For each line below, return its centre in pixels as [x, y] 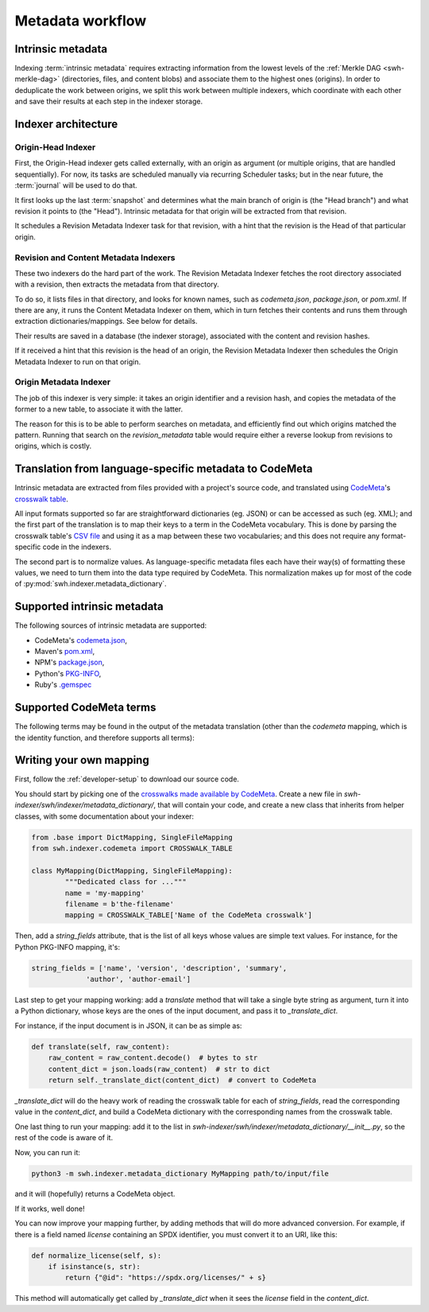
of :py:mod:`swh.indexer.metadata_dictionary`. [91, 584]
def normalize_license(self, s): [97, 1256]
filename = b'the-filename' [120, 904]
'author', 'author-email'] [138, 979]
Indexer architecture [66, 125]
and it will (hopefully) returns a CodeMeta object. [95, 1194]
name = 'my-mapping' [105, 893]
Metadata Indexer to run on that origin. [78, 361]
